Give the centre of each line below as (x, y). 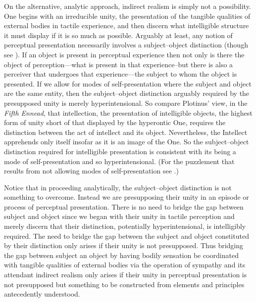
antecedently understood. (42, 294)
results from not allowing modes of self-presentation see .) (91, 171)
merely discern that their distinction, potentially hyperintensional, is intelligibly (125, 226)
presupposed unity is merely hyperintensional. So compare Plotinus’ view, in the (126, 103)
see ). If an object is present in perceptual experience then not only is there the (124, 54)
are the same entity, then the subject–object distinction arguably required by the (127, 93)
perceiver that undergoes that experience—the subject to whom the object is (121, 74)
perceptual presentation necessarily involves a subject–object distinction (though (126, 45)
